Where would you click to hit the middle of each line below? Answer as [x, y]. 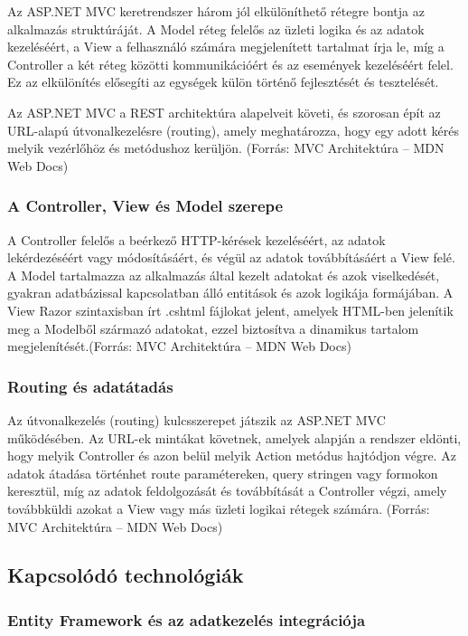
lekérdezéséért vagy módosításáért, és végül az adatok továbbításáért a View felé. [231, 257]
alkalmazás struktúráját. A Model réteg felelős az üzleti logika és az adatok [216, 28]
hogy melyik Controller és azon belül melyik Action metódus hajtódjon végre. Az [232, 456]
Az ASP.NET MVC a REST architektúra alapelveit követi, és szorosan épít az [224, 112]
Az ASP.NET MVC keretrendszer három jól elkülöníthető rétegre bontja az [216, 11]
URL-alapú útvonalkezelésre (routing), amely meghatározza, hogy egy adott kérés [234, 130]
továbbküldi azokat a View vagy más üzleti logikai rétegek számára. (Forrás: [219, 508]
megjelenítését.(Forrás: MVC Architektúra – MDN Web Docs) [179, 346]
